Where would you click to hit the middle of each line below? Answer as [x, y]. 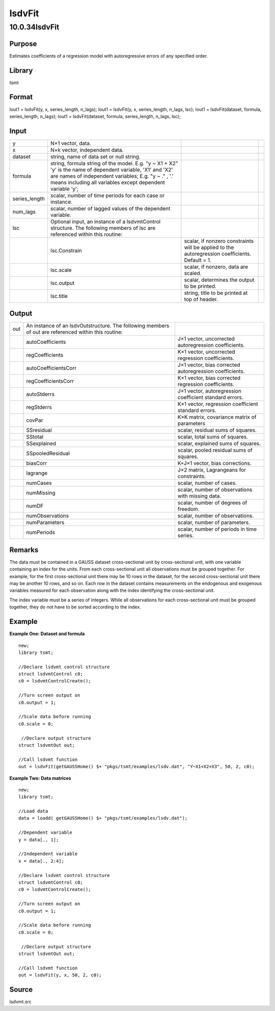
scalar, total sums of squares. [213, 437]
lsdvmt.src [20, 1001]
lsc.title [59, 296]
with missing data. [199, 496]
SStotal [35, 437]
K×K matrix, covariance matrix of [217, 417]
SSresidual [39, 430]
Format [21, 97]
